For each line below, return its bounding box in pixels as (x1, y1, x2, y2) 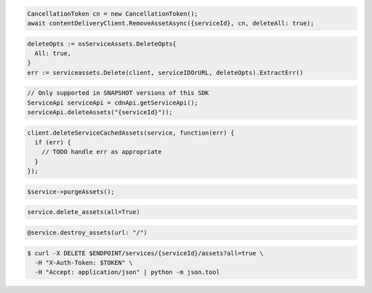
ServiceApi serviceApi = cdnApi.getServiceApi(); (27, 98, 198, 107)
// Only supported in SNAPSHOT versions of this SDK (27, 89, 209, 97)
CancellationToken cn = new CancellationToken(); (27, 10, 198, 17)
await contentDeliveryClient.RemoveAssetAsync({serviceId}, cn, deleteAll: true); (27, 19, 315, 27)
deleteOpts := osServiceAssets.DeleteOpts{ (27, 40, 177, 47)
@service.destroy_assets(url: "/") (27, 228, 147, 237)
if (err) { (34, 138, 72, 146)
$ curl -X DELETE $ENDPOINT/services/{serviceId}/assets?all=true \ (27, 249, 264, 257)
